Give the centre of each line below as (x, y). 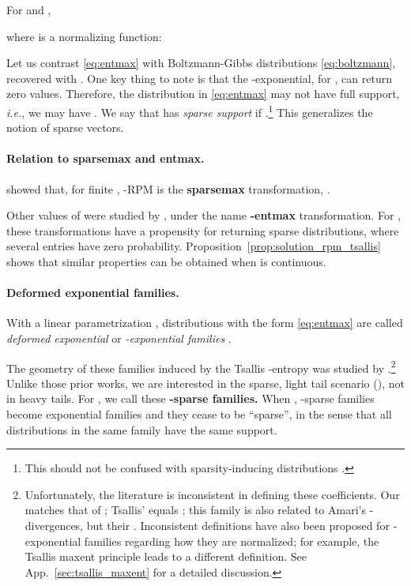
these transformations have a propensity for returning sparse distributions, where (203, 230)
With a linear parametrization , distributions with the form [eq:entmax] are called (205, 323)
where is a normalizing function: (84, 36)
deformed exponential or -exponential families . (119, 338)
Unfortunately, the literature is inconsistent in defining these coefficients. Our (212, 494)
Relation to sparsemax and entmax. (106, 158)
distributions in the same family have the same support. (142, 429)
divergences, (54, 525)
